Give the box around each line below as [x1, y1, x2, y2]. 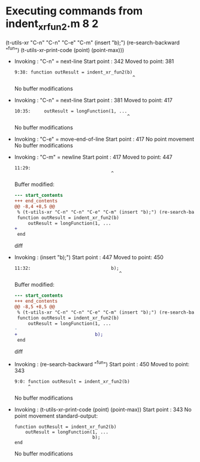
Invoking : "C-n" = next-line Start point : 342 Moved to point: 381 [14, 58, 174, 65]
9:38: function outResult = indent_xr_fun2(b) [14, 69, 133, 75]
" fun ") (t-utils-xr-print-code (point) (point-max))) [5, 45, 125, 53]
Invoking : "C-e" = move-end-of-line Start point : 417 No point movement [14, 136, 195, 143]
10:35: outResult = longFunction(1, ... [14, 108, 128, 114]
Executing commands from [5, 4, 143, 18]
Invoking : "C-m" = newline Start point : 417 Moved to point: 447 [14, 154, 173, 161]
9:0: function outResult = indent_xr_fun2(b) [14, 378, 130, 384]
